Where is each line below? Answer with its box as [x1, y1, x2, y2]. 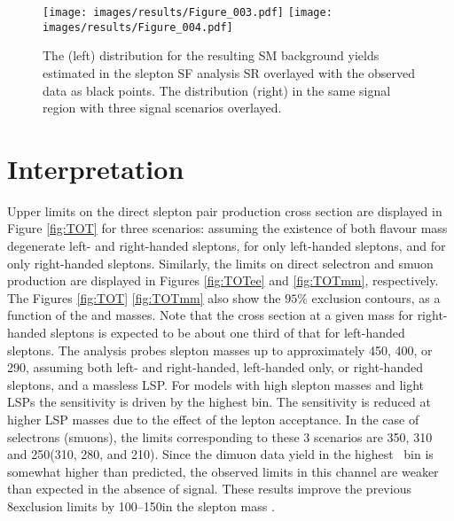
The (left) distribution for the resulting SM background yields [43, 46, 380, 65]
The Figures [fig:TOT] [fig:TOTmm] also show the [7, 288, 281, 307]
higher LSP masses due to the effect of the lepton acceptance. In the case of [7, 409, 419, 428]
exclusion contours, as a [311, 288, 441, 307]
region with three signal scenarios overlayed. [43, 98, 282, 117]
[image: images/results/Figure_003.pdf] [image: [43, 6, 333, 19]
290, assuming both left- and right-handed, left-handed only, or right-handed [7, 358, 423, 377]
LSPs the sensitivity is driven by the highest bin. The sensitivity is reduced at [7, 393, 431, 411]
